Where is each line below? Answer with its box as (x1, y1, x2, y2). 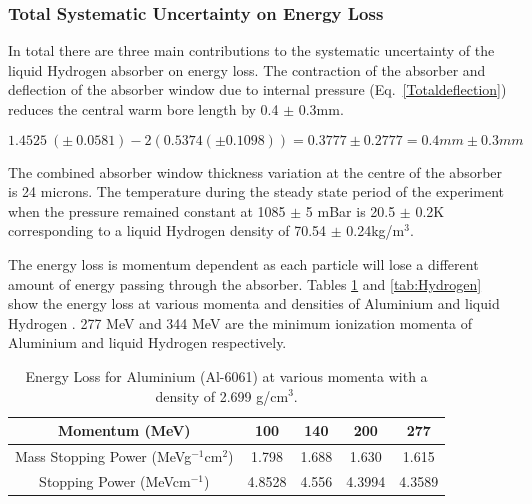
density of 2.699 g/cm (155, 385, 289, 406)
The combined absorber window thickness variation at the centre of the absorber (8, 161, 503, 182)
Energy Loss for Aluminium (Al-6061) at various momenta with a (25, 365, 428, 386)
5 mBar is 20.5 (305, 200, 396, 221)
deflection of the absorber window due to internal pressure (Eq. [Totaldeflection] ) (8, 79, 507, 100)
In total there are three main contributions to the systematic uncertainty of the (8, 40, 495, 61)
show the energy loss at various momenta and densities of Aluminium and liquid (8, 293, 500, 314)
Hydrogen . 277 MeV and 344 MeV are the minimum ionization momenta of (8, 312, 473, 333)
